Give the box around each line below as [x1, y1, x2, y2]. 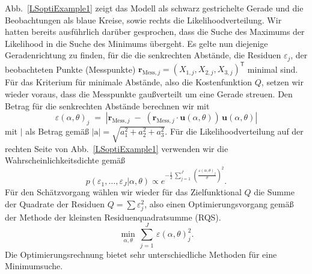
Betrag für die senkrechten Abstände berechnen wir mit [5, 99, 210, 112]
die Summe [254, 186, 295, 198]
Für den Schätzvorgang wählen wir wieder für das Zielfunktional [5, 186, 242, 198]
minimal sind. [247, 62, 298, 75]
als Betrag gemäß [25, 124, 89, 137]
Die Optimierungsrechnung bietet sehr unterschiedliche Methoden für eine [5, 248, 277, 260]
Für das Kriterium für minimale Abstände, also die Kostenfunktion [5, 76, 252, 88]
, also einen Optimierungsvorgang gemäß [144, 197, 294, 210]
